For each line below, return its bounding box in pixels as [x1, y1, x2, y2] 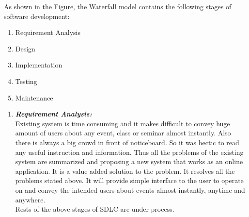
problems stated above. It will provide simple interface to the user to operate [15, 175, 244, 185]
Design [15, 43, 35, 53]
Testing [15, 76, 37, 86]
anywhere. [15, 194, 46, 204]
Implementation [15, 60, 62, 70]
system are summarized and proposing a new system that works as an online [15, 156, 243, 167]
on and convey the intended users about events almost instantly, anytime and [15, 184, 245, 195]
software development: [4, 11, 70, 21]
